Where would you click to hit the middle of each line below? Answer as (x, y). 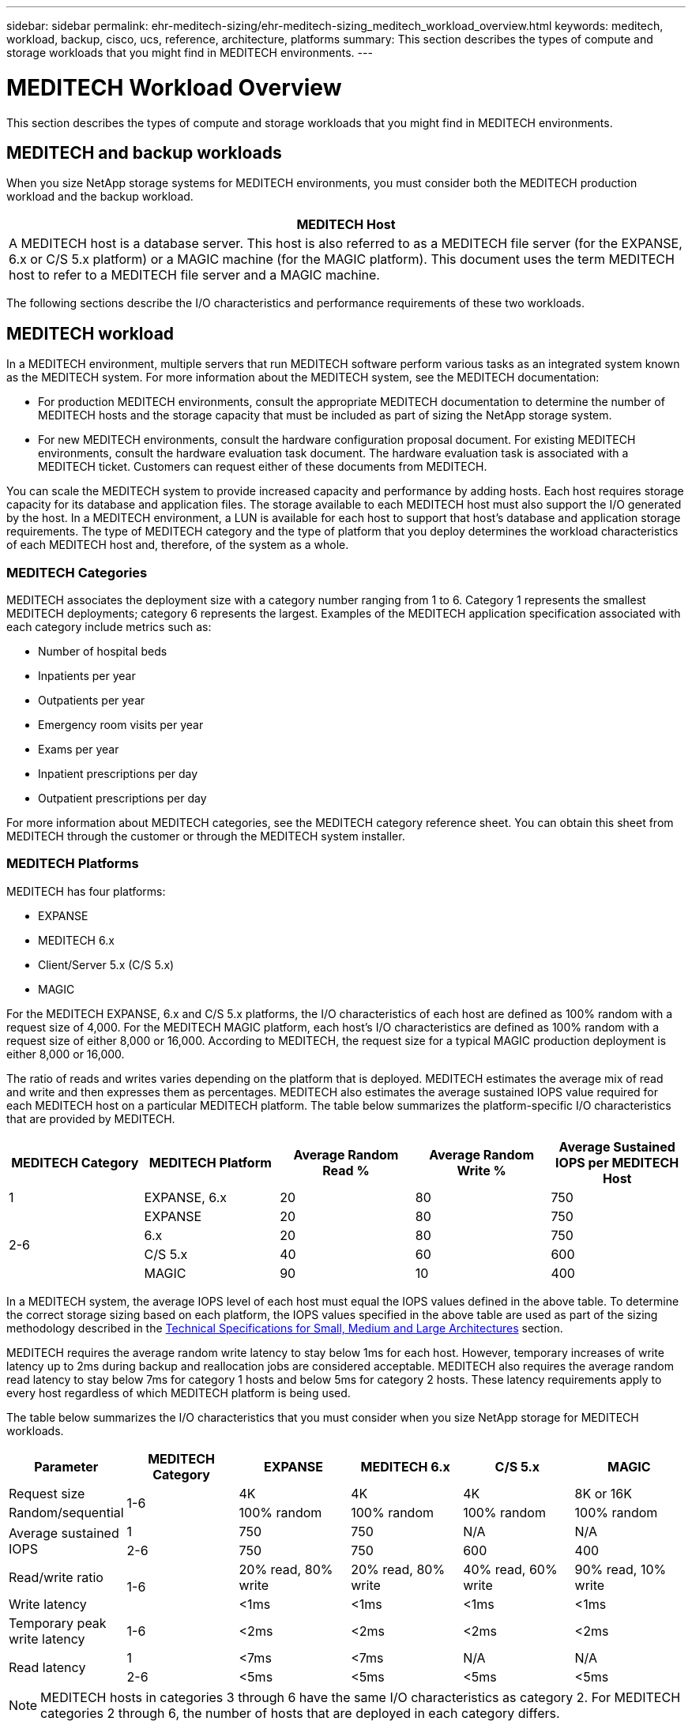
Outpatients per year (92, 700)
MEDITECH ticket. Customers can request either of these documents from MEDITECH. (263, 467)
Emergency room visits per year (121, 724)
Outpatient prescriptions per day (122, 798)
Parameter (66, 1466)
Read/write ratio (56, 1577)
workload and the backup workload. (100, 197)
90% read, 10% (621, 1569)
